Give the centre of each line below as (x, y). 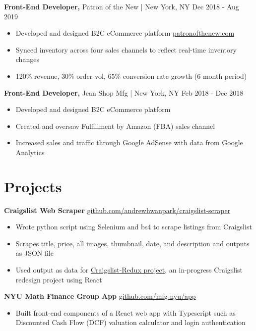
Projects (33, 186)
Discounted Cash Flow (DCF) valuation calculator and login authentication (130, 322)
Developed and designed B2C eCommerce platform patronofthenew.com (125, 33)
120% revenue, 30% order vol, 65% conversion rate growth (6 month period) (131, 76)
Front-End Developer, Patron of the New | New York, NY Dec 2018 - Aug (122, 6)
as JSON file (34, 253)
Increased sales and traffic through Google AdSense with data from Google (129, 142)
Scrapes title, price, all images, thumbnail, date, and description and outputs (132, 243)
